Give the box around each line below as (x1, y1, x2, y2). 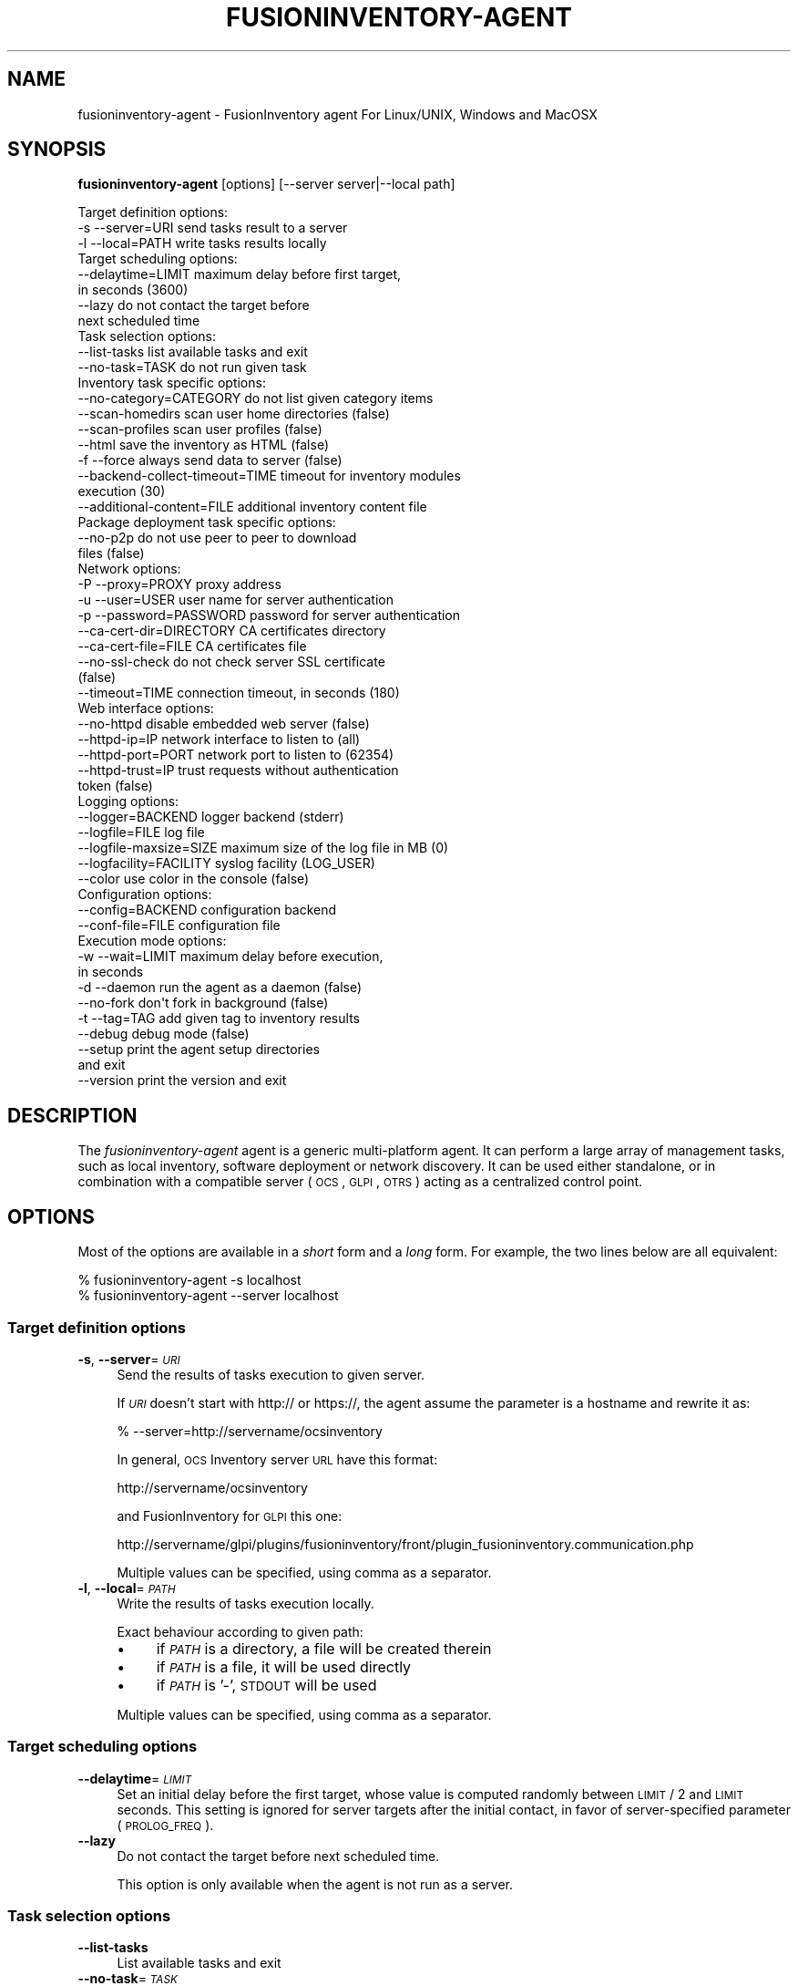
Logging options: (77, 793, 179, 810)
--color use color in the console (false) (77, 871, 310, 887)
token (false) (77, 778, 153, 794)
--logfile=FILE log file (77, 824, 205, 841)
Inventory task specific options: (77, 375, 266, 391)
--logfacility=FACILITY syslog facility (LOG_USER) (77, 855, 375, 872)
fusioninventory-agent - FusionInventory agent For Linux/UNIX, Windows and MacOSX (77, 106, 598, 122)
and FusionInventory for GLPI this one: (117, 1507, 343, 1524)
